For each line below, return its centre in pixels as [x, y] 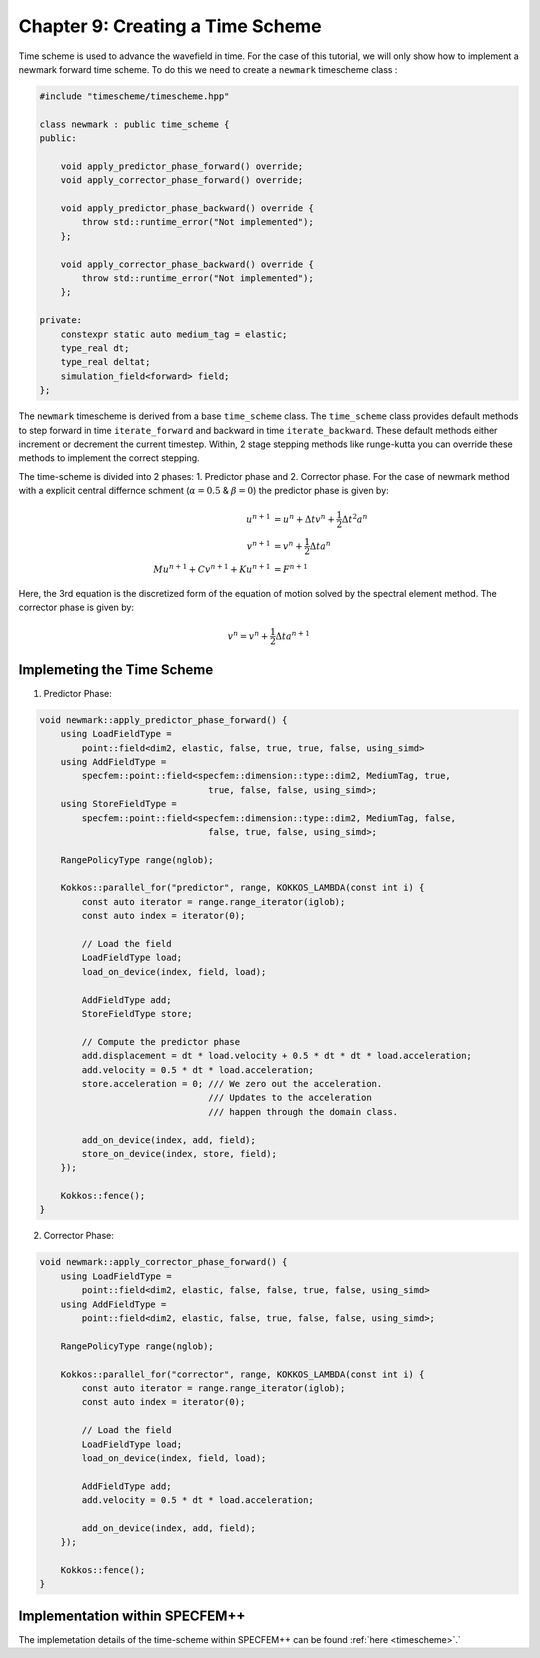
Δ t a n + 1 [292, 635]
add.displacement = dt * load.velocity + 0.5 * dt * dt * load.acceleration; [276, 1056]
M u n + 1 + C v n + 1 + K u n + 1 [212, 568]
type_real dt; [95, 348]
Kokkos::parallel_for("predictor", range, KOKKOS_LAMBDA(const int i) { [242, 888]
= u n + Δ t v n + [304, 518]
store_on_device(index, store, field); [179, 1153]
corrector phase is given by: [76, 607]
